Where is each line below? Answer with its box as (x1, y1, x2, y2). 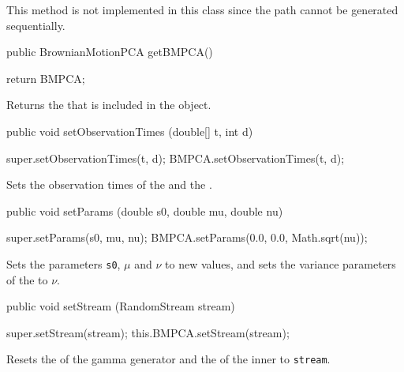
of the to (6, 271, 48, 287)
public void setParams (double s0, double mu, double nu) (6, 202, 283, 219)
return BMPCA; (6, 70, 85, 86)
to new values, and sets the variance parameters (165, 255, 396, 272)
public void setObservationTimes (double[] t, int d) (6, 122, 253, 139)
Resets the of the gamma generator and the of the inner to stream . (6, 351, 331, 367)
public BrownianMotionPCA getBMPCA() (6, 43, 213, 60)
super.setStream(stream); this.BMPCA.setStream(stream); (6, 324, 290, 340)
